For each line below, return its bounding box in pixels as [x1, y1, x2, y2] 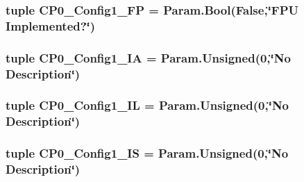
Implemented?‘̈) [6, 17, 96, 34]
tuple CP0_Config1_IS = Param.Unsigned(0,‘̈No [6, 144, 289, 162]
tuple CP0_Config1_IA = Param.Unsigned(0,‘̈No [6, 49, 291, 66]
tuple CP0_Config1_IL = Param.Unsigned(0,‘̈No [6, 97, 289, 114]
